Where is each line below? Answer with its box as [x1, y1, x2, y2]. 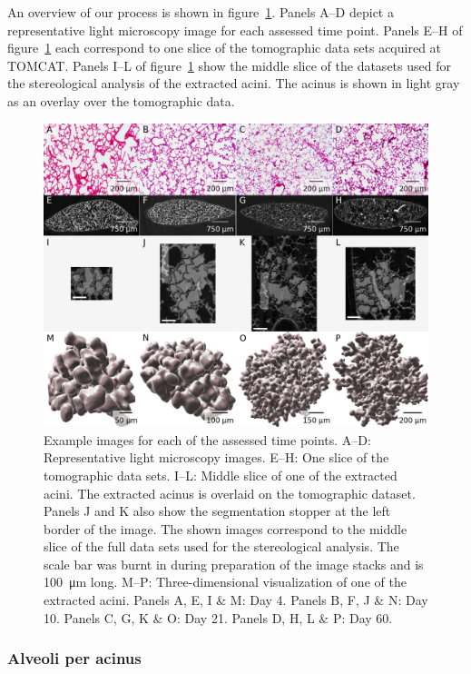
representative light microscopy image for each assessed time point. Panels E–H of [7, 20, 463, 39]
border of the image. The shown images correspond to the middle [44, 519, 407, 538]
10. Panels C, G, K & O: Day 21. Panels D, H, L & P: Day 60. [44, 608, 393, 627]
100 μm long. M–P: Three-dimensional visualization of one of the [44, 572, 407, 591]
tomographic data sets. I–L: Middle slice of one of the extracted [44, 465, 397, 484]
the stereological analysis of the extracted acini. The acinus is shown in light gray [7, 74, 460, 93]
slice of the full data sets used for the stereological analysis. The [44, 537, 399, 556]
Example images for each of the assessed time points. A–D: [44, 430, 371, 449]
